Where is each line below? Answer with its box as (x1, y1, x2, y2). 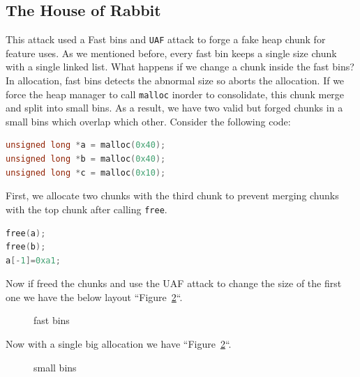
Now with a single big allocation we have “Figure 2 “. (6, 337, 232, 351)
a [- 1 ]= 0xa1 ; (6, 255, 61, 266)
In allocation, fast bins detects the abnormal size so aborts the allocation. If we (6, 73, 345, 88)
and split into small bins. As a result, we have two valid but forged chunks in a (6, 100, 343, 115)
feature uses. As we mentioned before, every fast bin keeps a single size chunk (6, 45, 337, 60)
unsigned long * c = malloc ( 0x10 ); (6, 167, 166, 178)
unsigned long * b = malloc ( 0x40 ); (6, 154, 166, 164)
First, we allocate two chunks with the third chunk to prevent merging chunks (6, 188, 339, 203)
